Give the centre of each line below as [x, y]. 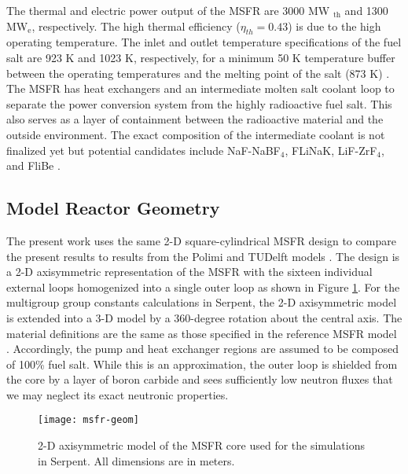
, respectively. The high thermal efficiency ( [136, 26]
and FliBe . [33, 165]
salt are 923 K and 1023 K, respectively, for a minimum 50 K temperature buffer [201, 57]
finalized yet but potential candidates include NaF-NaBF [143, 150]
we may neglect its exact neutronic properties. [118, 394]
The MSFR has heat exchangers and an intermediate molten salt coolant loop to [200, 88]
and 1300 [366, 10]
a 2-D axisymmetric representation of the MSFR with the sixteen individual [189, 272]
